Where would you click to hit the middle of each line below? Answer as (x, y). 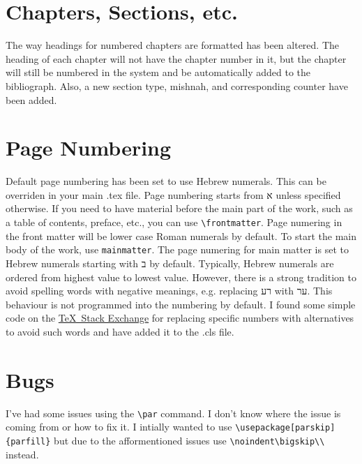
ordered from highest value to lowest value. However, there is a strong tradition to (181, 277)
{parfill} (28, 441)
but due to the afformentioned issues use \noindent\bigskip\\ (189, 440)
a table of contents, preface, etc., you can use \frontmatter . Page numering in (174, 222)
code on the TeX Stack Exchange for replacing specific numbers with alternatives (180, 318)
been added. (31, 99)
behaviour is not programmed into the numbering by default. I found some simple (181, 304)
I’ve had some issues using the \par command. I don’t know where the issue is (173, 413)
